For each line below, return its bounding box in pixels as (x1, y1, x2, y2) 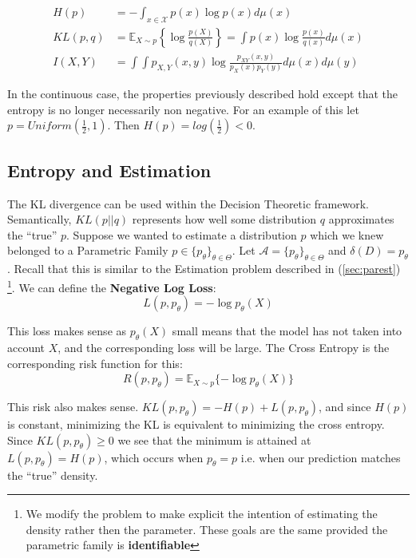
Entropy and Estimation (7, 157, 212, 182)
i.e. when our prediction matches (240, 449, 401, 465)
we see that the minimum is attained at (117, 431, 311, 448)
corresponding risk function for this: (7, 354, 183, 371)
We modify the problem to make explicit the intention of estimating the (26, 505, 378, 522)
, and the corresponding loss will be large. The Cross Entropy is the (57, 338, 390, 355)
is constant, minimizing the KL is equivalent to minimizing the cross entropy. (7, 416, 385, 433)
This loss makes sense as (7, 323, 127, 339)
